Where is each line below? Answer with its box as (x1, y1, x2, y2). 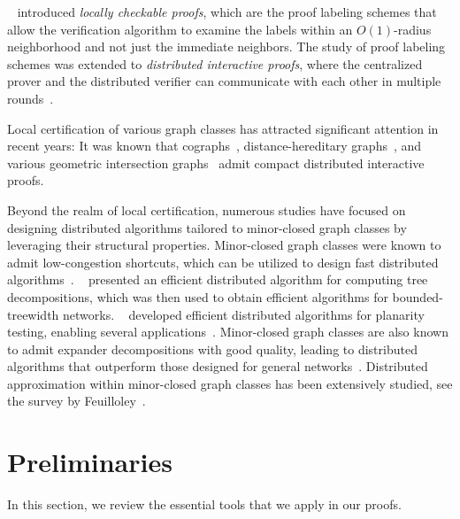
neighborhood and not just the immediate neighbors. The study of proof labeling (7, 37, 446, 56)
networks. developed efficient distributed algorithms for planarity (63, 305, 425, 323)
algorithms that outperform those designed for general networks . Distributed (7, 357, 428, 376)
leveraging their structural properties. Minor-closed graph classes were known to (7, 236, 441, 254)
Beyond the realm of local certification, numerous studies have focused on (7, 200, 406, 219)
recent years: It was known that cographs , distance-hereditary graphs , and (7, 136, 422, 155)
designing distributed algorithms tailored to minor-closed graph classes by (7, 218, 407, 236)
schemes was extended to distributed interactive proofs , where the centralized (7, 54, 423, 73)
